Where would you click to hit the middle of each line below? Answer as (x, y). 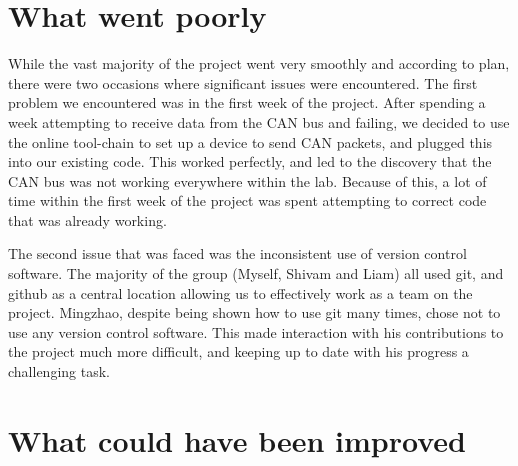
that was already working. (87, 219)
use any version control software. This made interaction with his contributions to (256, 331)
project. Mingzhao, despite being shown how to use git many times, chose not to (254, 312)
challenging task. (59, 371)
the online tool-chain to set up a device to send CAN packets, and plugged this (250, 141)
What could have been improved (237, 439)
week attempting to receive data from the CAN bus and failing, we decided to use (259, 121)
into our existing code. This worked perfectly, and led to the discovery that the (250, 161)
